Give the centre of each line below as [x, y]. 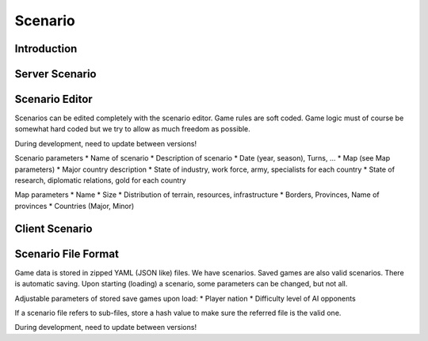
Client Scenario [53, 228]
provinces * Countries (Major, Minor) [75, 206]
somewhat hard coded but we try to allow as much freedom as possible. [133, 129]
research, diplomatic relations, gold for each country [100, 180]
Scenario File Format [67, 254]
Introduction [46, 49]
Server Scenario [55, 74]
